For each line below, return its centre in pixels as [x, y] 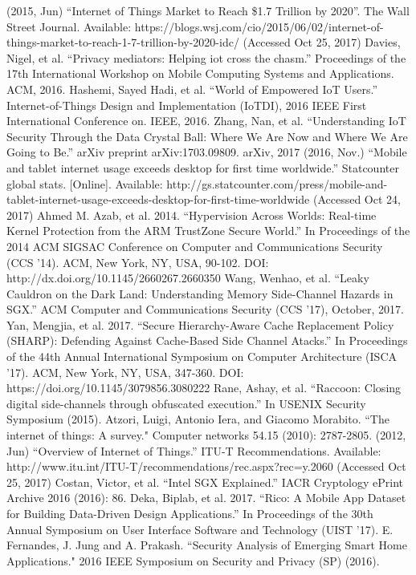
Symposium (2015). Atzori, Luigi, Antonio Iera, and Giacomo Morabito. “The [198, 419]
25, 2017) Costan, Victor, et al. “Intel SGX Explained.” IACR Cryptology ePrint [205, 482]
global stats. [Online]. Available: [85, 183]
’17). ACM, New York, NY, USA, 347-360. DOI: [125, 372]
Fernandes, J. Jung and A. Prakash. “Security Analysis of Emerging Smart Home [207, 545]
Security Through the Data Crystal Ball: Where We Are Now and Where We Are [207, 136]
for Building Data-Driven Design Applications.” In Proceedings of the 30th [190, 513]
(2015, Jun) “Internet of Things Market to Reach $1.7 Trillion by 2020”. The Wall [208, 10]
